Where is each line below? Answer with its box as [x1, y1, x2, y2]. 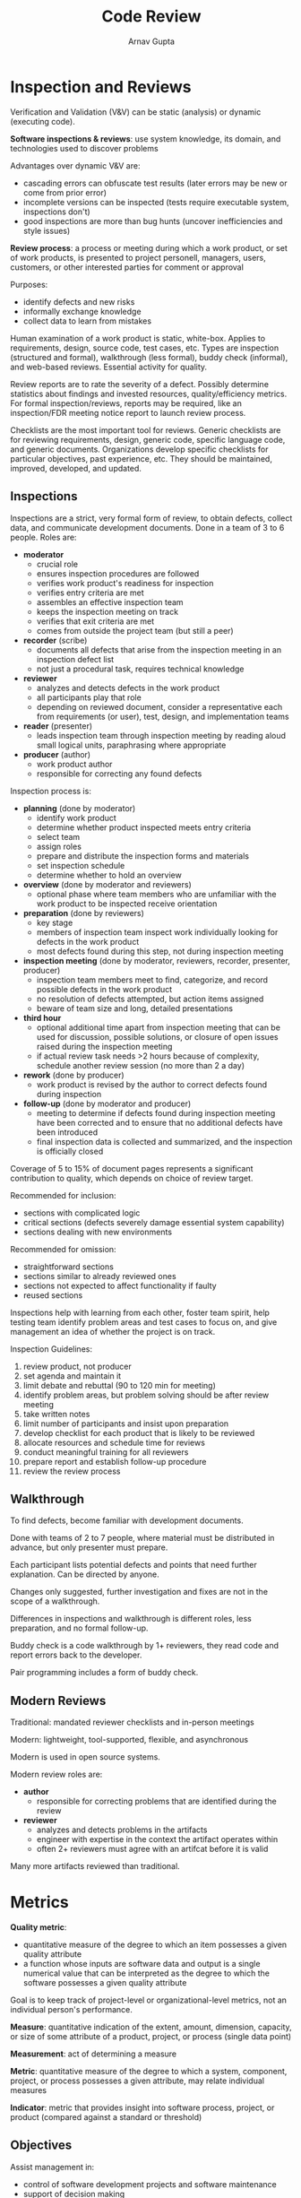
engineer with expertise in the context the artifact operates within [36, 1834, 279, 1845]
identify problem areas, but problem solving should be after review [22, 1389, 270, 1400]
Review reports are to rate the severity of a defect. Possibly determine [10, 378, 270, 389]
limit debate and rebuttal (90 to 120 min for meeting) [22, 1380, 216, 1390]
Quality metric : [10, 1922, 67, 1933]
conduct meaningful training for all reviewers [22, 1446, 189, 1458]
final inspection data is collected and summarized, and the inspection [36, 1136, 293, 1147]
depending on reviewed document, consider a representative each [36, 701, 283, 712]
